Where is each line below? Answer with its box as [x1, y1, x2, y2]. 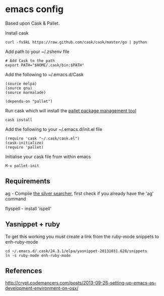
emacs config [5, 4, 64, 15]
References [5, 266, 42, 275]
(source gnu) [5, 86, 33, 91]
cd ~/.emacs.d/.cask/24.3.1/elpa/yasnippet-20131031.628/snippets [5, 248, 147, 254]
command [5, 195, 26, 202]
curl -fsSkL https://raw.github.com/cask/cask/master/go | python [5, 39, 147, 45]
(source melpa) [5, 81, 37, 86]
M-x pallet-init [5, 163, 39, 168]
